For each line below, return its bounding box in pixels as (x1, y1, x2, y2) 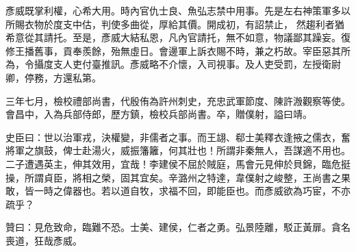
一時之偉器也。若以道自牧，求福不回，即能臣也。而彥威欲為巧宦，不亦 (34, 184, 351, 198)
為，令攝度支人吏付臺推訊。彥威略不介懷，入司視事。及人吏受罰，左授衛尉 (5, 57, 341, 71)
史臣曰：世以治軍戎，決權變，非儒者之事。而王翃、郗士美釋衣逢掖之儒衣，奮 (5, 129, 351, 144)
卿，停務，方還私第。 (5, 70, 101, 84)
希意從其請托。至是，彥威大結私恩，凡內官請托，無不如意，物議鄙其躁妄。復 (5, 30, 351, 45)
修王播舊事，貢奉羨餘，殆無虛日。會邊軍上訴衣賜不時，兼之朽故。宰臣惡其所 (5, 43, 351, 58)
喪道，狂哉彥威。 (5, 233, 82, 247)
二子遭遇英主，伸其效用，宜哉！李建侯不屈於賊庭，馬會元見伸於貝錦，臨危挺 (5, 156, 351, 171)
